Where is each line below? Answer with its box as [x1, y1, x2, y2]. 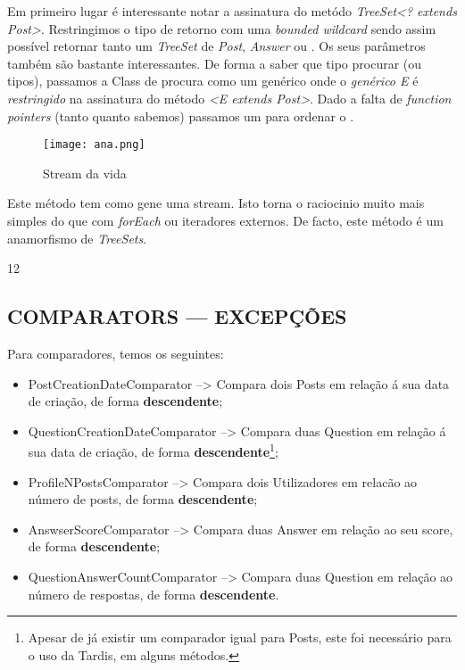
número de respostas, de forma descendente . [28, 584, 279, 603]
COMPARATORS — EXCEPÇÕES [7, 302, 347, 330]
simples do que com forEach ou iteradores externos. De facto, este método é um [7, 211, 444, 229]
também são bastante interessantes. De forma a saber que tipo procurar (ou [7, 54, 422, 72]
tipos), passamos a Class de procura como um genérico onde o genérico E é [7, 71, 419, 90]
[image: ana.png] [43, 138, 145, 152]
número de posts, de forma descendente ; [28, 490, 258, 509]
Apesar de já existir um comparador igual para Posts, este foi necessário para [28, 628, 452, 647]
